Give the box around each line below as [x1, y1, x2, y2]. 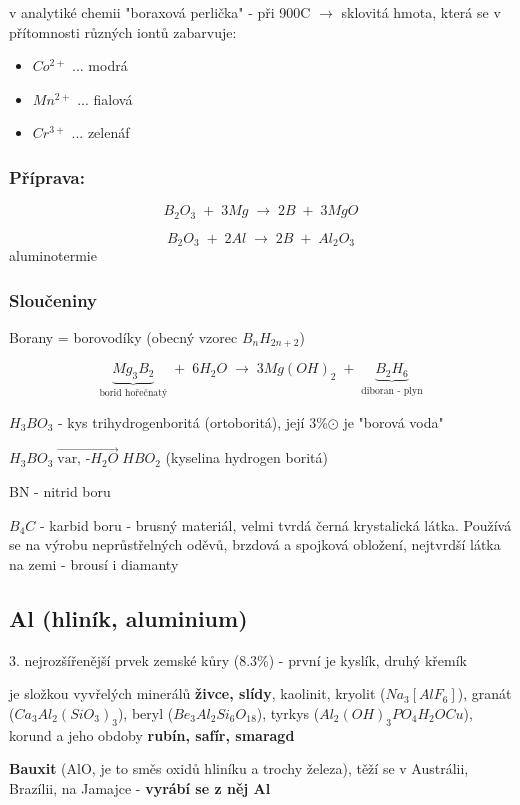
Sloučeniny [9, 287, 98, 312]
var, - [57, 452, 91, 467]
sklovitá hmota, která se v [341, 2, 501, 22]
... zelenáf [71, 122, 130, 143]
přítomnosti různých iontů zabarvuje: [9, 21, 237, 42]
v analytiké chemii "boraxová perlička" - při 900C [9, 2, 311, 22]
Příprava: [9, 164, 85, 189]
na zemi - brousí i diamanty [9, 553, 179, 574]
